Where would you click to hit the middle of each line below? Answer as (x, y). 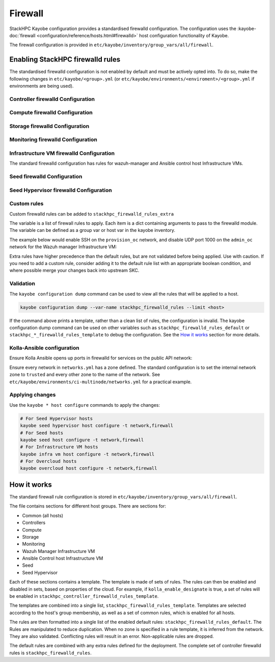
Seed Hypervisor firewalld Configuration (61, 190)
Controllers (34, 523)
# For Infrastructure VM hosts (59, 447)
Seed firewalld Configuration (46, 177)
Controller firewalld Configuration (52, 99)
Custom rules (26, 204)
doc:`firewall (22, 35)
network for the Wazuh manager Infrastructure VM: (63, 247)
